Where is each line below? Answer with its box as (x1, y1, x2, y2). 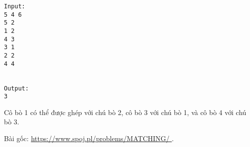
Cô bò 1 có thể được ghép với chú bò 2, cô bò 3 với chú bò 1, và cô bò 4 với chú (4, 107, 247, 117)
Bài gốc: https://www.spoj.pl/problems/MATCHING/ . (4, 133, 174, 144)
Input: (4, 3, 25, 10)
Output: (4, 85, 29, 92)
